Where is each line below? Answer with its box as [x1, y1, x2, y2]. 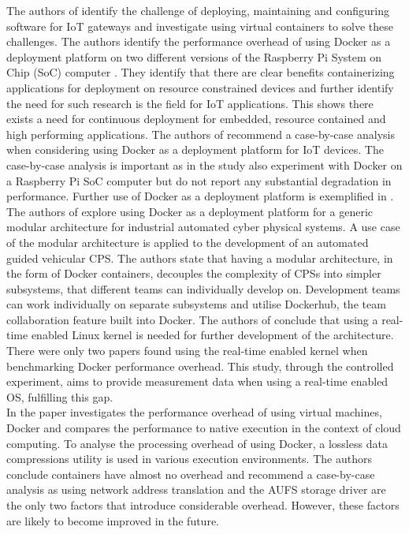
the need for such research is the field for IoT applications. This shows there [6, 95, 374, 111]
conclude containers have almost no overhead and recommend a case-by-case [6, 465, 375, 482]
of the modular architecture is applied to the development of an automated [6, 233, 369, 250]
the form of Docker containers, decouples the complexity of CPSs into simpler [6, 265, 381, 282]
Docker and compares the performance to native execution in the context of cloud [6, 420, 401, 436]
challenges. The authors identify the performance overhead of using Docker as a [6, 33, 391, 50]
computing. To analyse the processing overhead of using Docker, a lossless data [6, 435, 388, 451]
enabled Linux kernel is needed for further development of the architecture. [31, 327, 394, 343]
